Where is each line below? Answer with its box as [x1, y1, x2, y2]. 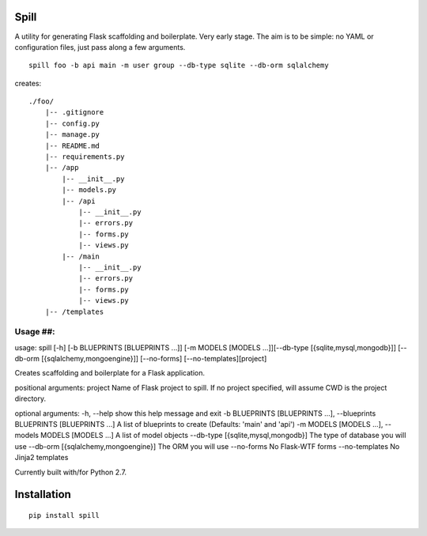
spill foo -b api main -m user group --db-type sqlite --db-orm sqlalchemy [28, 61, 329, 70]
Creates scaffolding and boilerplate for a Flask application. [14, 368, 206, 378]
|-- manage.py [44, 130, 100, 139]
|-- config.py [44, 119, 100, 128]
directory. [14, 394, 47, 403]
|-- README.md [44, 141, 100, 150]
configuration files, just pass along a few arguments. [14, 42, 186, 51]
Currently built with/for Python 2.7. [14, 467, 127, 477]
